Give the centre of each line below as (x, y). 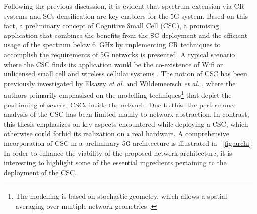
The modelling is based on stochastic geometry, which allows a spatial (121, 196)
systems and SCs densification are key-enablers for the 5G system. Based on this (126, 16)
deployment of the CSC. (40, 172)
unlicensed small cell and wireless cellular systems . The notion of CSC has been (126, 74)
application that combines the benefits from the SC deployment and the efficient (126, 35)
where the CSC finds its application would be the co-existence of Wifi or (114, 64)
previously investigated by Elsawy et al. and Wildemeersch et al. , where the (120, 83)
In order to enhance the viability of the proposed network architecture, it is (118, 153)
